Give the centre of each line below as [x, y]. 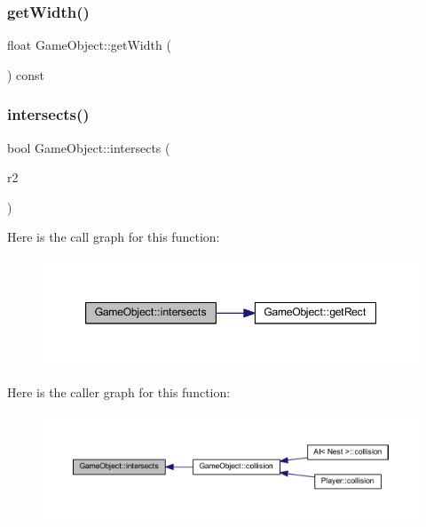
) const [26, 74]
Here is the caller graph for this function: [119, 392]
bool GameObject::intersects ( [89, 147]
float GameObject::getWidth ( [89, 45]
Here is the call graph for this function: [114, 237]
